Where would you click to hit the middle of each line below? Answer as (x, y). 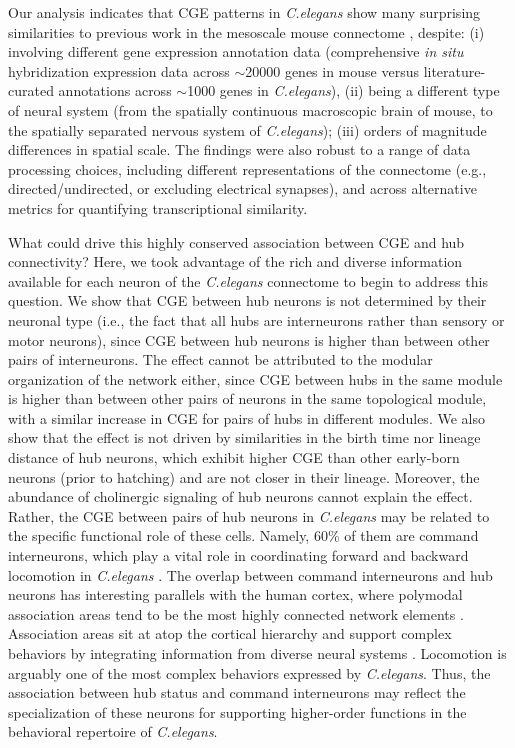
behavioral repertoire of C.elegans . (113, 731)
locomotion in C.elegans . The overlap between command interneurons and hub (250, 574)
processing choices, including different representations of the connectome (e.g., (247, 168)
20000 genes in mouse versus (332, 70)
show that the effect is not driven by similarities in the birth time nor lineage (244, 437)
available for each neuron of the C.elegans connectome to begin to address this (248, 280)
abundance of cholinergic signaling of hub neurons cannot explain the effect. (240, 496)
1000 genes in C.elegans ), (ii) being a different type (343, 90)
